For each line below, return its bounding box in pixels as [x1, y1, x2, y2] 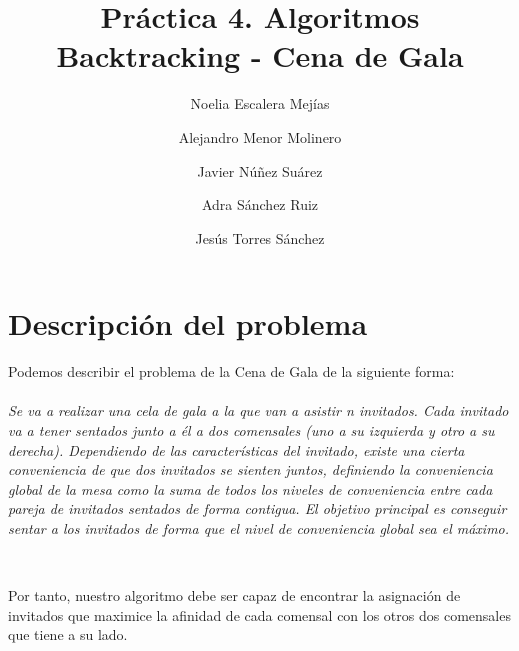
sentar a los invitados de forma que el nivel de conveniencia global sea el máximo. [8, 517, 510, 538]
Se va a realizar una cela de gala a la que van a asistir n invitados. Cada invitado [8, 400, 509, 421]
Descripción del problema [8, 303, 368, 344]
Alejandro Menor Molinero [178, 126, 342, 147]
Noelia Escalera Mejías [190, 93, 330, 114]
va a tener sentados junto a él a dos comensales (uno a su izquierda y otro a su [8, 420, 495, 440]
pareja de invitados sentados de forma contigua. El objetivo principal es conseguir [8, 498, 507, 519]
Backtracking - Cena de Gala [56, 35, 464, 76]
